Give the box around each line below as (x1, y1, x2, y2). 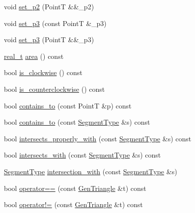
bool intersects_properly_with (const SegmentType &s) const (4, 133, 192, 143)
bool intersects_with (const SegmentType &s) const (4, 150, 161, 160)
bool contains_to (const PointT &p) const (4, 100, 132, 110)
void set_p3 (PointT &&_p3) (4, 34, 94, 45)
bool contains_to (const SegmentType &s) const (4, 117, 150, 127)
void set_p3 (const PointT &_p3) (4, 18, 107, 28)
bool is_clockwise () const (4, 67, 83, 78)
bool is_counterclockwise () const (4, 83, 105, 94)
